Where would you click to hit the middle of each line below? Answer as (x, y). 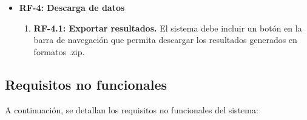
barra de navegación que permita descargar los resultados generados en (165, 40)
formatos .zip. (59, 51)
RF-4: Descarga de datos (72, 7)
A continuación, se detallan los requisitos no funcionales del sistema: (132, 109)
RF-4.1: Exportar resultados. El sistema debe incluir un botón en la (168, 28)
